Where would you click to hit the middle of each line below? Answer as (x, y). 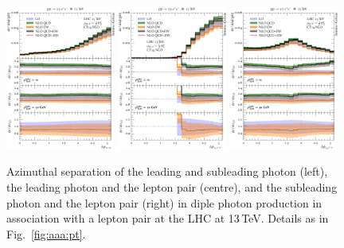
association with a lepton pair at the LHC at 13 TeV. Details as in (168, 218)
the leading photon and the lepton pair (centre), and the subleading (172, 187)
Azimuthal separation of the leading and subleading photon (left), (167, 171)
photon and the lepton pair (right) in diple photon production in (164, 202)
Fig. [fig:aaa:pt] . (46, 233)
